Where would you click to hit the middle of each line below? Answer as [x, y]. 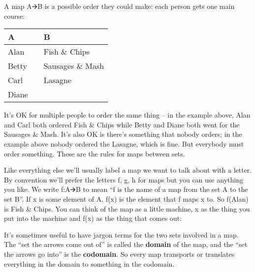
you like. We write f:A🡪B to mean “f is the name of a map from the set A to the [126, 189]
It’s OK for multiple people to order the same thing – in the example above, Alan [127, 115]
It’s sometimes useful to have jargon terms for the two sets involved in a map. [121, 234]
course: [15, 15]
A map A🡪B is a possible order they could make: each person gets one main [119, 6]
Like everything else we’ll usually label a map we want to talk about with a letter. [128, 170]
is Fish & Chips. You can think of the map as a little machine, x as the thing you [127, 208]
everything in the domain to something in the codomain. [89, 263]
